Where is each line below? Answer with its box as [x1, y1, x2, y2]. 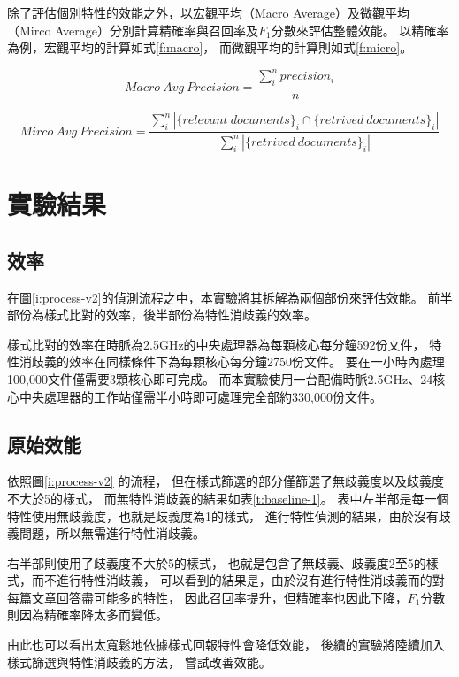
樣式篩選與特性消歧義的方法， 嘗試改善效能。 [7, 652, 272, 671]
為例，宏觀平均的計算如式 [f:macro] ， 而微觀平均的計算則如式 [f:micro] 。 [7, 38, 413, 57]
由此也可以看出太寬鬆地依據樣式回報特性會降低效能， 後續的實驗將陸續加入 [7, 635, 445, 654]
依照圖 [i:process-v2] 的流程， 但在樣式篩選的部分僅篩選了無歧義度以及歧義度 [7, 472, 445, 490]
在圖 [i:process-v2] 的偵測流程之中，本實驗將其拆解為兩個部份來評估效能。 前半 [7, 288, 453, 306]
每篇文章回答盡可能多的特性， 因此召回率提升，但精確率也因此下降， [7, 588, 408, 606]
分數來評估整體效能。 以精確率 [271, 20, 449, 39]
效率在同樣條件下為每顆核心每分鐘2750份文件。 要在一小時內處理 [68, 352, 445, 371]
